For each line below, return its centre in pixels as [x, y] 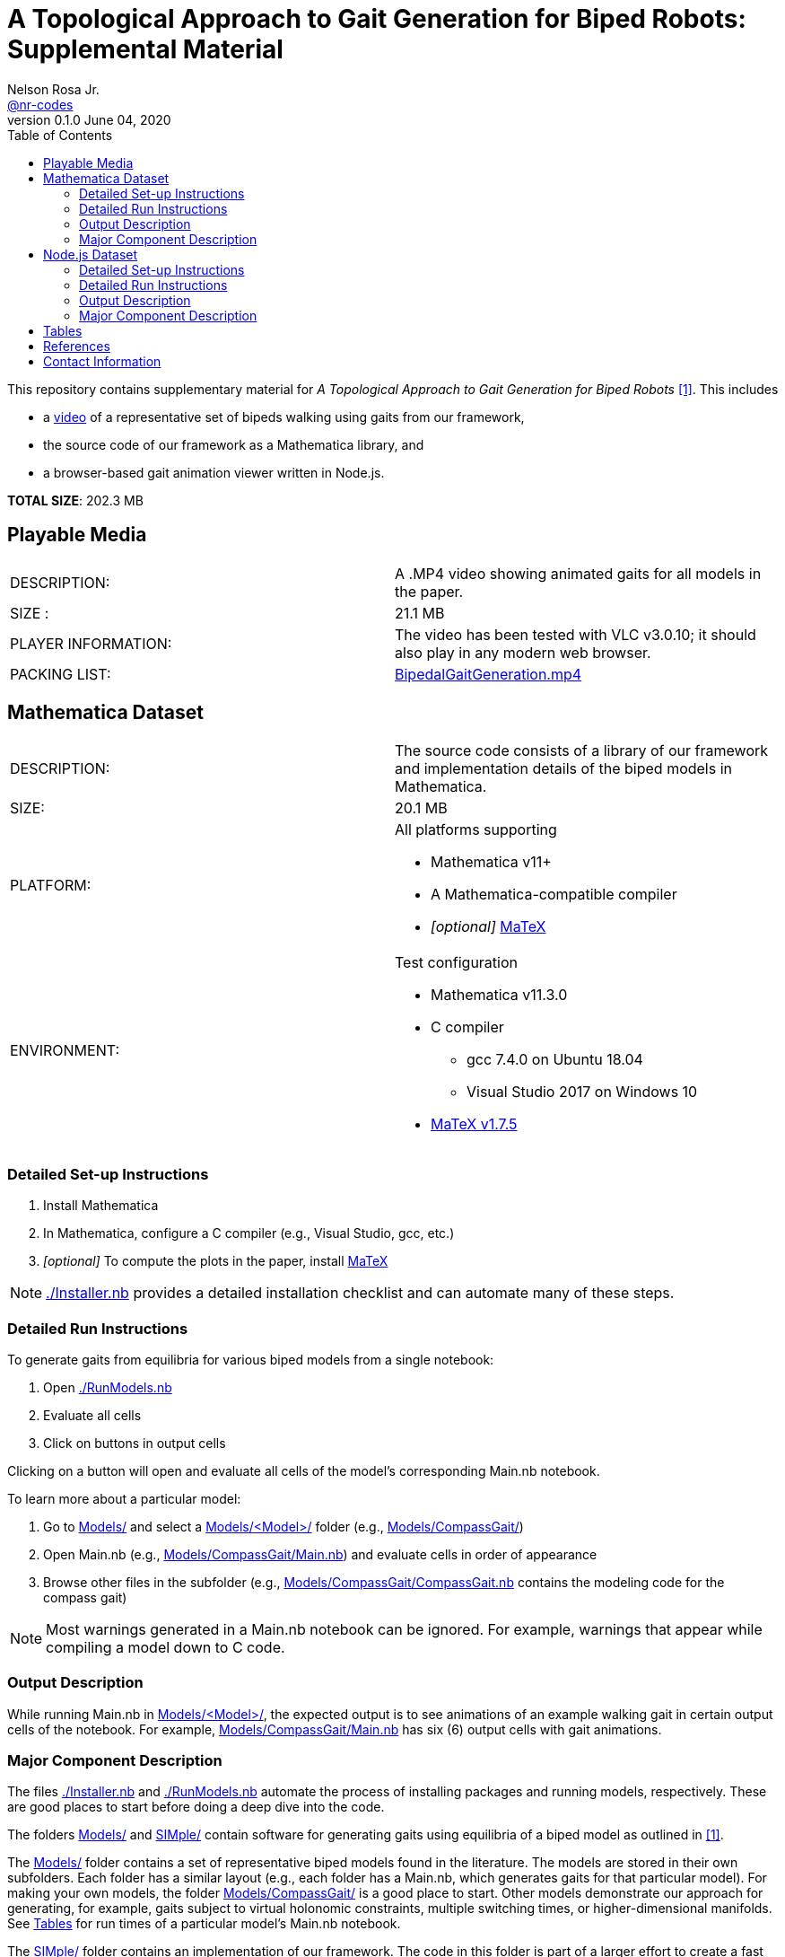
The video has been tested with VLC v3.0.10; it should [576, 634]
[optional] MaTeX [488, 927]
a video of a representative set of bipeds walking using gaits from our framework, [284, 417]
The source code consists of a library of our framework [582, 751]
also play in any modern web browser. [523, 652]
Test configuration [457, 963]
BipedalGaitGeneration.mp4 [488, 674]
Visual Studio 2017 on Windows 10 [582, 1092]
